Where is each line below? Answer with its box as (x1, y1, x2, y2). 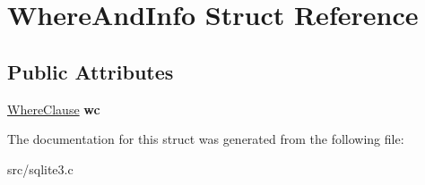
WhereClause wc (7, 99, 100, 118)
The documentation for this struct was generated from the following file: (7, 130, 404, 148)
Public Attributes (7, 57, 174, 85)
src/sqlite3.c (7, 159, 74, 178)
